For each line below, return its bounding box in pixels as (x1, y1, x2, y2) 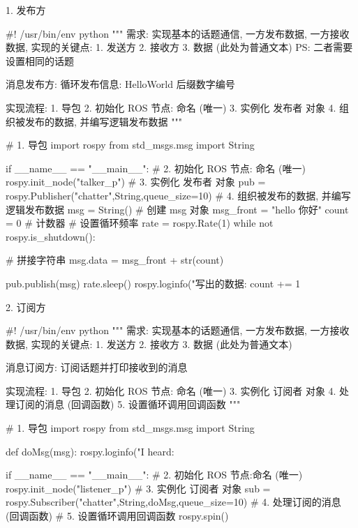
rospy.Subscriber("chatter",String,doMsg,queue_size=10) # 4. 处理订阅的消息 (6, 495, 341, 509)
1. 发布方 (6, 3, 46, 17)
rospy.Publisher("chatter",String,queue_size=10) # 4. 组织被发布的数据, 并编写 (6, 188, 351, 202)
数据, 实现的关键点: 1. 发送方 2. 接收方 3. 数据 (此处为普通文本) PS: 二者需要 (6, 40, 353, 54)
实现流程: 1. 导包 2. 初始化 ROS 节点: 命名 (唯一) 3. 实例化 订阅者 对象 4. (6, 383, 336, 398)
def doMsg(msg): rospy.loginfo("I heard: (6, 444, 174, 458)
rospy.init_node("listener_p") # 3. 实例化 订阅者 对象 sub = (6, 481, 271, 495)
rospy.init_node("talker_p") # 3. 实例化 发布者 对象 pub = (6, 174, 266, 189)
